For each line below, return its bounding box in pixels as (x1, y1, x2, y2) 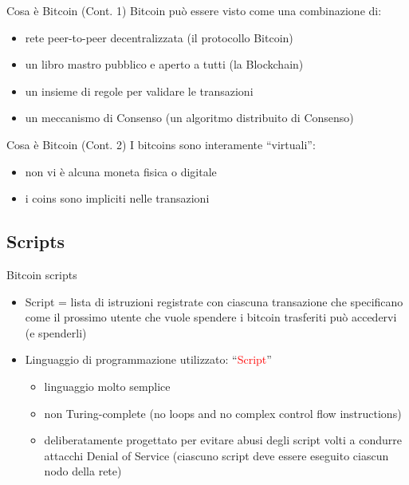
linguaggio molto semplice (44, 377, 171, 394)
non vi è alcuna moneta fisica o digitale (25, 163, 217, 179)
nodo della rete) (44, 463, 122, 479)
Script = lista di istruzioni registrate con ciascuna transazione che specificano (25, 293, 403, 310)
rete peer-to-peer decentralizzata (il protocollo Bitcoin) (25, 29, 293, 45)
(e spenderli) (25, 324, 87, 341)
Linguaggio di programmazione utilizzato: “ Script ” (25, 351, 272, 368)
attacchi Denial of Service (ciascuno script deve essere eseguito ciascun (44, 447, 389, 463)
